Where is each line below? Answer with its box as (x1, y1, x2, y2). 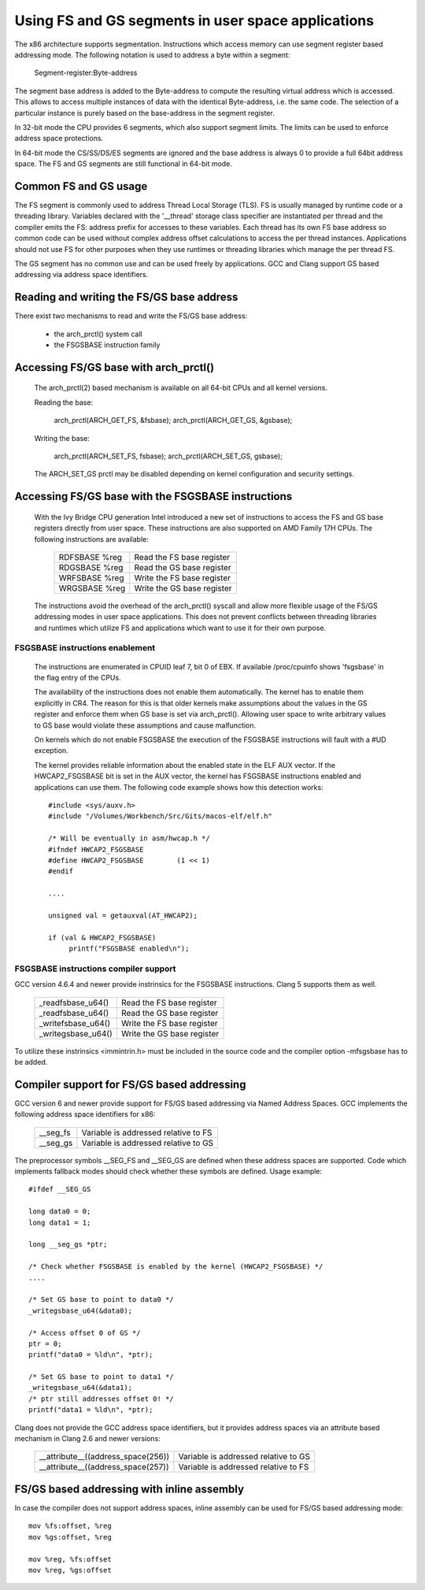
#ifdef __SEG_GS (28, 1185, 91, 1194)
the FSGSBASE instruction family (54, 340, 161, 350)
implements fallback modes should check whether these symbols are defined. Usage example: (14, 1166, 323, 1177)
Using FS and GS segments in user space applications (14, 12, 374, 29)
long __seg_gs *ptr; (28, 1240, 108, 1249)
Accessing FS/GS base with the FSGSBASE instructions (14, 490, 293, 503)
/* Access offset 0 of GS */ (28, 1328, 141, 1337)
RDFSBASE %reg (58, 551, 122, 562)
